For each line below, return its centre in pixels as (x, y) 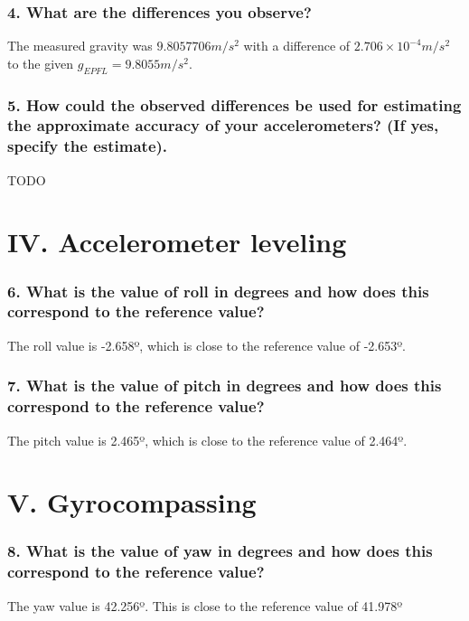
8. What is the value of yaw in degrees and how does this (220, 551)
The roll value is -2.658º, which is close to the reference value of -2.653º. (206, 345)
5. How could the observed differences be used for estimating (234, 104)
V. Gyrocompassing (132, 502)
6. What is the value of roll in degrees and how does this (218, 291)
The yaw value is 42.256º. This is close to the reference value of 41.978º (205, 605)
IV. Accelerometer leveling (177, 242)
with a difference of (297, 46)
